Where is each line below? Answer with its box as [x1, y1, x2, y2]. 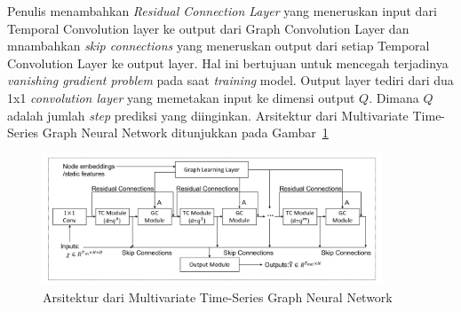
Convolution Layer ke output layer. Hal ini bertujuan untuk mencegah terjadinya [7, 53, 449, 72]
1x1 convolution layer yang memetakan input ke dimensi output [7, 88, 355, 106]
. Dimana [369, 88, 419, 106]
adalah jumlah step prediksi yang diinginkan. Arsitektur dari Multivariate [7, 105, 409, 124]
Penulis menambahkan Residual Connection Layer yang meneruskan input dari [7, 2, 437, 19]
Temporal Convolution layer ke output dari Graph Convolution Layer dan [7, 19, 409, 37]
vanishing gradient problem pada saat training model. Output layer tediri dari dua [7, 71, 454, 90]
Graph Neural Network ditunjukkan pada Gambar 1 [42, 123, 329, 142]
